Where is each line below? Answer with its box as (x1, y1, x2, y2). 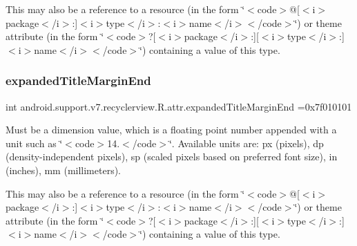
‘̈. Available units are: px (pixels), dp (168, 135, 324, 150)
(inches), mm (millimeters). (6, 162, 122, 177)
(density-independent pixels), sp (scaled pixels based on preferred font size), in (6, 149, 338, 164)
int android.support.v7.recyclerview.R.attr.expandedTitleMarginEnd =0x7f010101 (6, 99, 352, 113)
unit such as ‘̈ (6, 135, 63, 150)
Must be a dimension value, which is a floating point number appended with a (6, 122, 337, 137)
